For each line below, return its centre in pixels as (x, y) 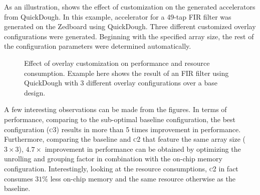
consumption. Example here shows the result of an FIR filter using (126, 73)
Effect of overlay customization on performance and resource (117, 63)
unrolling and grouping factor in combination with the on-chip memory (113, 159)
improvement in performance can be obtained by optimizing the (143, 149)
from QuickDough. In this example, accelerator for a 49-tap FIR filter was (118, 16)
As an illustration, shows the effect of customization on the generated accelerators (130, 7)
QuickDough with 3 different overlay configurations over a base (121, 83)
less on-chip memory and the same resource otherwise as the (143, 178)
